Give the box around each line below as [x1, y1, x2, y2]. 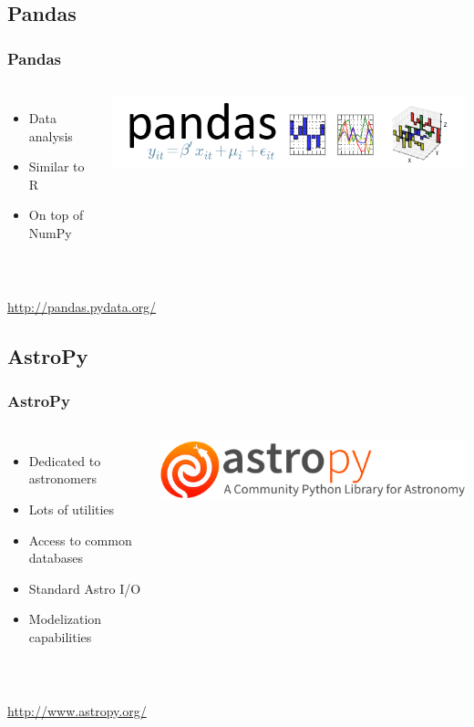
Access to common [28, 530, 132, 549]
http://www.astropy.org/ [7, 701, 147, 721]
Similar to [28, 157, 85, 176]
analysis [28, 126, 73, 145]
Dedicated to [28, 451, 101, 470]
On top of [28, 205, 84, 224]
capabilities [28, 627, 92, 646]
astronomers [28, 469, 97, 488]
